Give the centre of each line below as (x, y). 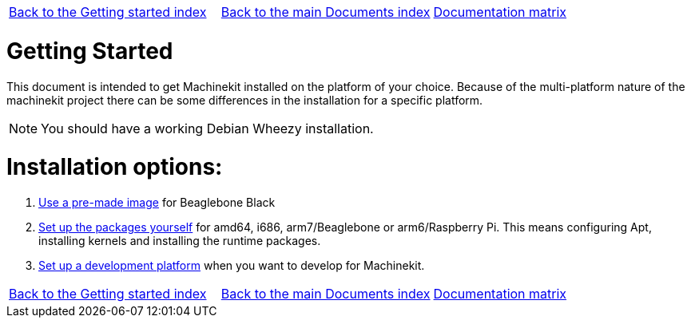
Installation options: (115, 167)
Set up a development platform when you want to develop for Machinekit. (232, 265)
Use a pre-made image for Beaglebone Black (157, 202)
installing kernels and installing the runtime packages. (180, 241)
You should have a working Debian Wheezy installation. (207, 128)
